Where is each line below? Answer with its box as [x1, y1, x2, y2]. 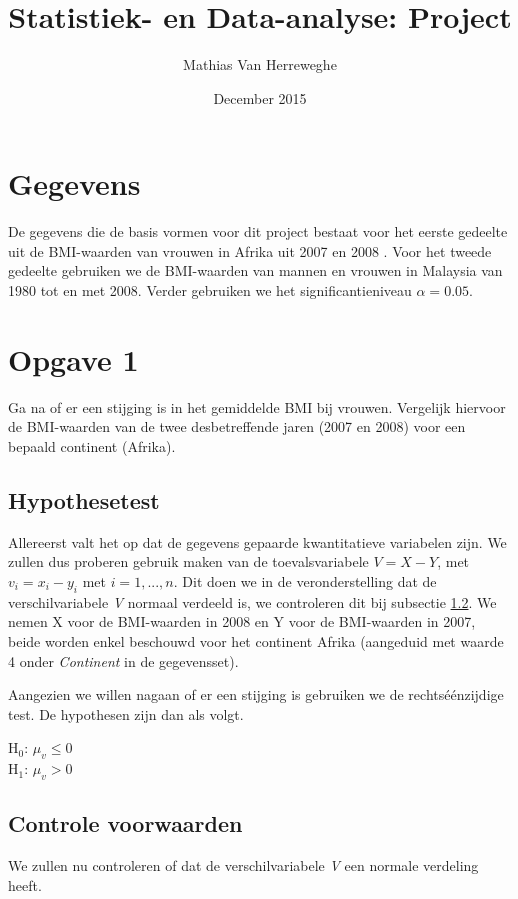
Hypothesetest [8, 484, 160, 515]
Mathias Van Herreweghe [183, 54, 337, 75]
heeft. [8, 874, 42, 895]
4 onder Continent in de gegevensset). [8, 650, 239, 671]
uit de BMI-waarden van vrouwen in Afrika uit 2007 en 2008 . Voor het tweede [8, 240, 492, 261]
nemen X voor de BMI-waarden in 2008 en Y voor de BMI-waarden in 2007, [8, 611, 476, 632]
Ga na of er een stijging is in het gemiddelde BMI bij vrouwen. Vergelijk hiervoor [8, 396, 506, 417]
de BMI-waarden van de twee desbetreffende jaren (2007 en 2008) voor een [8, 416, 466, 437]
